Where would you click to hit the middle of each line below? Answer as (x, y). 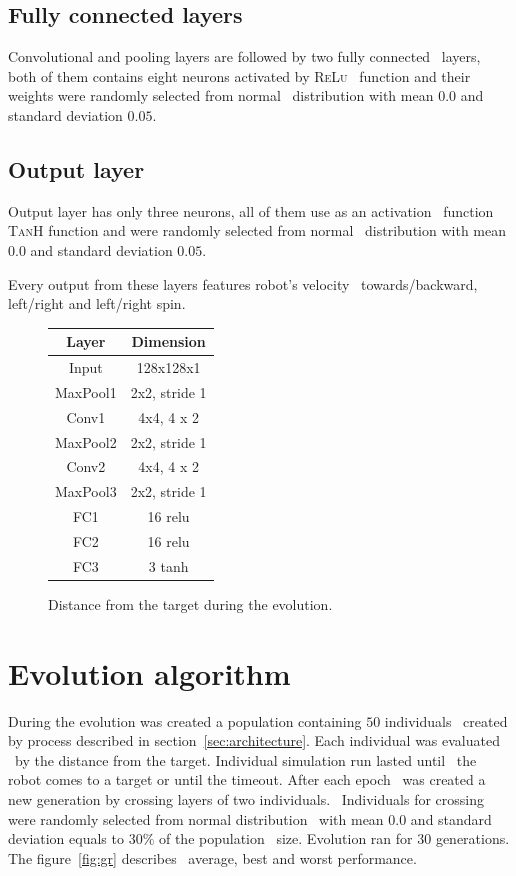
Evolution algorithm (149, 672)
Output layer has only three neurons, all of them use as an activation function (251, 210)
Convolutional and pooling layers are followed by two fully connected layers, (244, 56)
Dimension (168, 341)
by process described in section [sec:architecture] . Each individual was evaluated (254, 740)
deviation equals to (66, 838)
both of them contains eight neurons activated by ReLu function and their (239, 75)
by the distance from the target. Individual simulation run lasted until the (245, 759)
